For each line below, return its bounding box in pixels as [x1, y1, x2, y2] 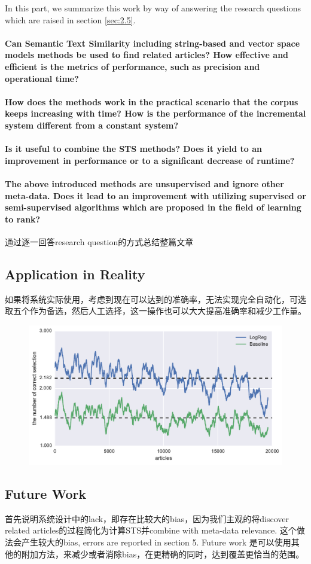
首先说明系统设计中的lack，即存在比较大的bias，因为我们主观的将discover [5, 512, 289, 525]
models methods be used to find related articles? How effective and [5, 48, 289, 61]
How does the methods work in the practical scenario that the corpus [5, 95, 298, 108]
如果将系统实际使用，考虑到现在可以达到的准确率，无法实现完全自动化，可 [5, 292, 298, 305]
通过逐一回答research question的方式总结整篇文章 [5, 235, 194, 248]
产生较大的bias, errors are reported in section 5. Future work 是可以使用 [21, 535, 291, 548]
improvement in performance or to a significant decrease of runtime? [5, 154, 295, 166]
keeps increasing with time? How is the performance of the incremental [5, 107, 306, 120]
